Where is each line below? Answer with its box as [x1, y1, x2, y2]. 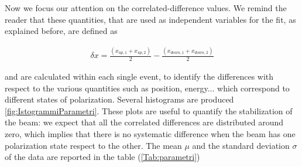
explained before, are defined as [5, 25, 118, 37]
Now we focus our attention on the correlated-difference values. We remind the [5, 2, 287, 13]
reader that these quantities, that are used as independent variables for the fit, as [5, 13, 296, 25]
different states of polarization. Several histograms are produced [5, 93, 234, 105]
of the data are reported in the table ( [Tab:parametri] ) [5, 151, 200, 163]
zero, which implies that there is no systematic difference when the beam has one [5, 127, 296, 139]
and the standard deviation [192, 139, 290, 151]
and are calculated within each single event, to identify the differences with [5, 70, 274, 82]
